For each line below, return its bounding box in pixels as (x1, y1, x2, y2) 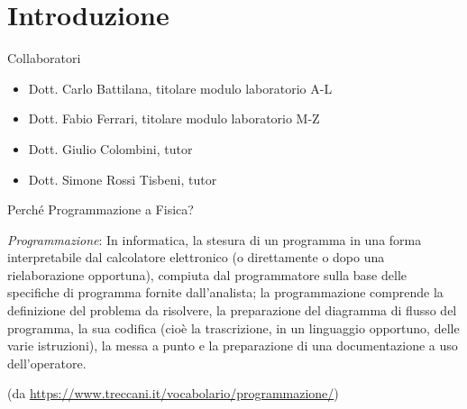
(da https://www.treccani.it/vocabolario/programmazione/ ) (7, 384, 339, 403)
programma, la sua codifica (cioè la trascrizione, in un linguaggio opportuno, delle (7, 318, 460, 337)
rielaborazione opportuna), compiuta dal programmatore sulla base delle (7, 265, 407, 284)
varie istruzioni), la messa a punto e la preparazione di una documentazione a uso (7, 336, 458, 355)
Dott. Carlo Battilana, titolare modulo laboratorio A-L (28, 78, 333, 97)
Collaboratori (7, 49, 81, 68)
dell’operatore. (7, 353, 87, 372)
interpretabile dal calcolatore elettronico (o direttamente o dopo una (7, 248, 385, 267)
